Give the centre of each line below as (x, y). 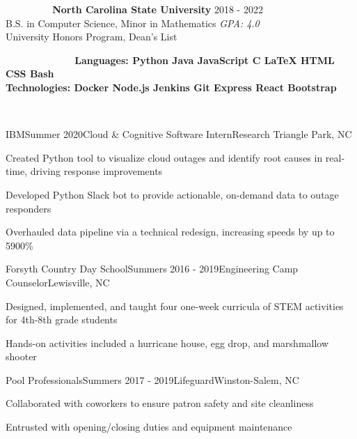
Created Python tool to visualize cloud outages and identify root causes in (164, 157)
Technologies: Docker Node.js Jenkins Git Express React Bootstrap (171, 87)
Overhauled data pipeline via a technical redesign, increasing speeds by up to (170, 232)
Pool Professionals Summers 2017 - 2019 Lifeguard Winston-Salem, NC (152, 379)
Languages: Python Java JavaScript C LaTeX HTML (205, 60)
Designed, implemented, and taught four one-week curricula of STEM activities (175, 306)
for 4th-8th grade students (62, 319)
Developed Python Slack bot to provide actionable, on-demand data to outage (172, 194)
